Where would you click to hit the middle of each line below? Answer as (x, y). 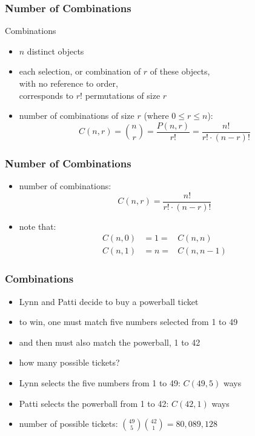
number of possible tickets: (68, 424)
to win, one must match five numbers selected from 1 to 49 (128, 322)
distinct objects (55, 51)
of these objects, (180, 71)
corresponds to (46, 95)
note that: (38, 226)
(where (156, 116)
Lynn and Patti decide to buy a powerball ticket (109, 301)
